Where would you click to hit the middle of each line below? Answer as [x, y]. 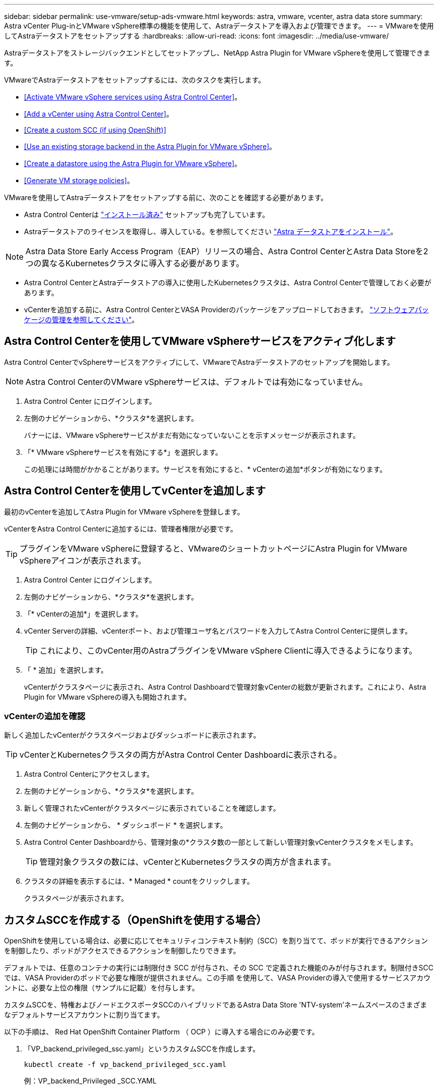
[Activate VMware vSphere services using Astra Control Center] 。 [133, 97]
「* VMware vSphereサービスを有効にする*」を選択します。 [123, 452]
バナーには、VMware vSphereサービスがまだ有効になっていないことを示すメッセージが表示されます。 [192, 435]
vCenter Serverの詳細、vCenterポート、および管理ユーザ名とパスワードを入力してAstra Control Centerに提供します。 [218, 631]
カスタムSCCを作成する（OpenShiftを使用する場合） [135, 920]
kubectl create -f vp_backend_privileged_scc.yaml [125, 1065]
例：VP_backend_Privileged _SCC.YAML [90, 1081]
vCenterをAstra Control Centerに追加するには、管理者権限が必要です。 [121, 528]
